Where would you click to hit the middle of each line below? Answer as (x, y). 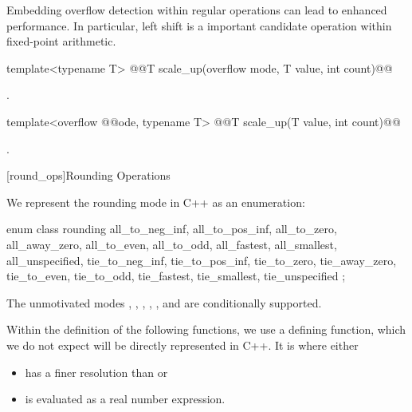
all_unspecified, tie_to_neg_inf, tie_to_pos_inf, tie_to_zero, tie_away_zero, (202, 260)
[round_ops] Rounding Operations (88, 175)
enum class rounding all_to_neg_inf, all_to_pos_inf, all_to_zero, (172, 229)
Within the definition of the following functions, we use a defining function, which (206, 329)
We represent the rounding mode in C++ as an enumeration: (156, 202)
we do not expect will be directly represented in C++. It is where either (182, 345)
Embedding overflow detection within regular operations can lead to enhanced (197, 10)
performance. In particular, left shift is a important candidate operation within (199, 25)
